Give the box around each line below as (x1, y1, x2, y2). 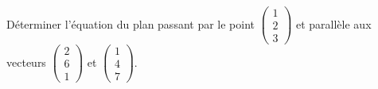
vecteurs (6, 53, 46, 70)
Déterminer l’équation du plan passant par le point (6, 15, 255, 32)
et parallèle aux (295, 15, 372, 32)
